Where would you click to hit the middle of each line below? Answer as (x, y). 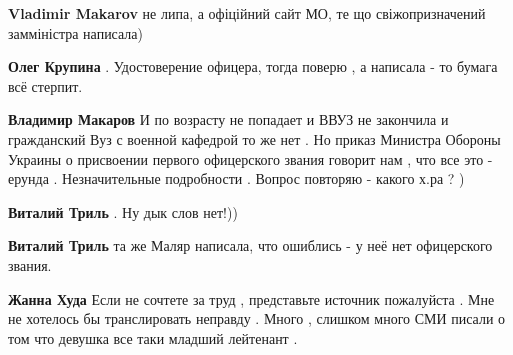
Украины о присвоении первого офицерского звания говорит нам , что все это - (250, 158)
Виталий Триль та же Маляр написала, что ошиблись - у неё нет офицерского (250, 245)
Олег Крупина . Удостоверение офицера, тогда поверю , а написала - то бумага (253, 66)
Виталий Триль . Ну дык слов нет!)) (123, 211)
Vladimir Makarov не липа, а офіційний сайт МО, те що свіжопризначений (247, 13)
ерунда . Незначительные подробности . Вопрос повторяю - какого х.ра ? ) (236, 178)
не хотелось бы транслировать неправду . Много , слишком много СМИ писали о (257, 318)
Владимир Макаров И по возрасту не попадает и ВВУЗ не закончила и (228, 119)
